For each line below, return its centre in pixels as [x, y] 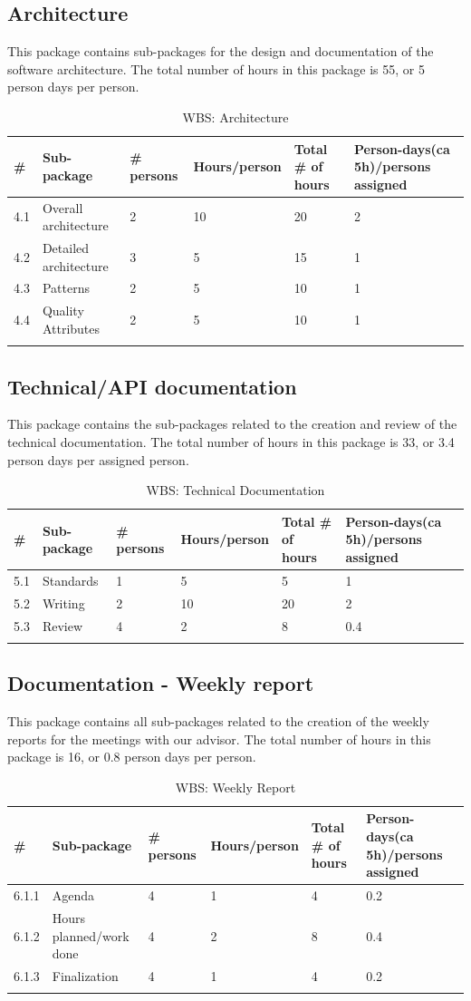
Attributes [71, 328]
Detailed [66, 248]
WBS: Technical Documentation [235, 490]
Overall [62, 207]
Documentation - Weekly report [161, 683]
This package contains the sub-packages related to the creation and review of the [232, 424]
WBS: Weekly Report [235, 787]
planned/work [91, 935]
